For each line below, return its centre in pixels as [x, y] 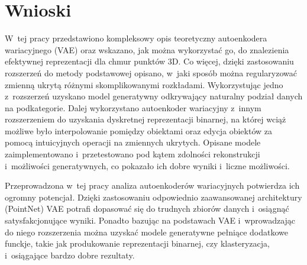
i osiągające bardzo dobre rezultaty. [70, 255]
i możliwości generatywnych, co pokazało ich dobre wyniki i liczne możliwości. [147, 165]
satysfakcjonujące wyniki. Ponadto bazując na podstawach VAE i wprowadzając [150, 220]
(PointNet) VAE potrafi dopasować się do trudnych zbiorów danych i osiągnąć [147, 209]
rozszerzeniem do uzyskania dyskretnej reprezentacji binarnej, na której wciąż [146, 119]
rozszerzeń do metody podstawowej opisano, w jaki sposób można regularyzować [151, 72]
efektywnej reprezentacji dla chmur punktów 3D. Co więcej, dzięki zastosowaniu [149, 61]
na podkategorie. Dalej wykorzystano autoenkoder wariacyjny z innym [133, 107]
